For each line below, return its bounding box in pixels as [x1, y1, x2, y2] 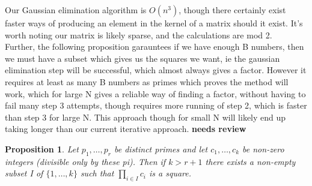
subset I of [5, 167, 43, 179]
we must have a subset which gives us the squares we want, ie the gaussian [5, 52, 280, 64]
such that [80, 167, 114, 179]
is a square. [149, 167, 192, 179]
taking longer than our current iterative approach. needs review [5, 122, 246, 135]
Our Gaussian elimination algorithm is [5, 4, 147, 16]
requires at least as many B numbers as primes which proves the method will [5, 75, 289, 88]
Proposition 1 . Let [5, 142, 79, 155]
